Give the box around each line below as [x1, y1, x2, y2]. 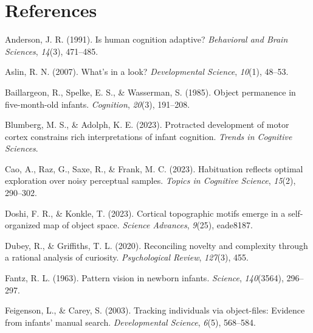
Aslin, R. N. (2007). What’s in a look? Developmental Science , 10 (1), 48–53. [5, 65, 289, 78]
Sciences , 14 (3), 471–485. [5, 44, 98, 57]
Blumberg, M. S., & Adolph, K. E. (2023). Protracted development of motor [5, 118, 289, 131]
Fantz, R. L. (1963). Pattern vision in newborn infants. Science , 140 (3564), [5, 272, 284, 284]
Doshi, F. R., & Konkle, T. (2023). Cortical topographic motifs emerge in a [5, 206, 286, 219]
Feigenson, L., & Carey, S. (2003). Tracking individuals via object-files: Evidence [5, 304, 305, 317]
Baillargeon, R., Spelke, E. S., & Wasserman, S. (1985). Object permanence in [5, 85, 296, 98]
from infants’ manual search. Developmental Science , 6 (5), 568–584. [5, 315, 256, 328]
